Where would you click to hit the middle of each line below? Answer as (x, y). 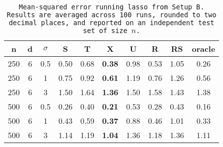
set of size (105, 31)
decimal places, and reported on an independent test (111, 23)
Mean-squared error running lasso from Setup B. (111, 7)
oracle (204, 49)
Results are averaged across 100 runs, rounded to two (111, 15)
